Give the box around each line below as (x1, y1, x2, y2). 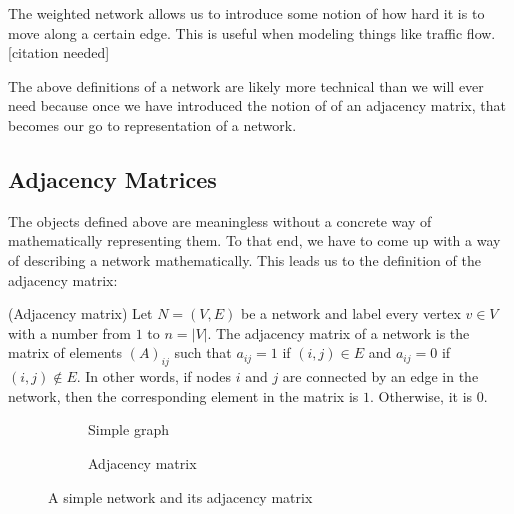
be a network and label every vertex (240, 303, 461, 324)
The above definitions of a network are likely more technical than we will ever (8, 75, 484, 96)
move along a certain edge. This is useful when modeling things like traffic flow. (8, 22, 496, 43)
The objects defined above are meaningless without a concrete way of (8, 210, 432, 231)
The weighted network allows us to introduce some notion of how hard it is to (8, 3, 485, 23)
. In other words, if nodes (76, 366, 232, 387)
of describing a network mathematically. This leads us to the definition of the (8, 249, 481, 270)
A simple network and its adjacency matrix (48, 486, 313, 507)
